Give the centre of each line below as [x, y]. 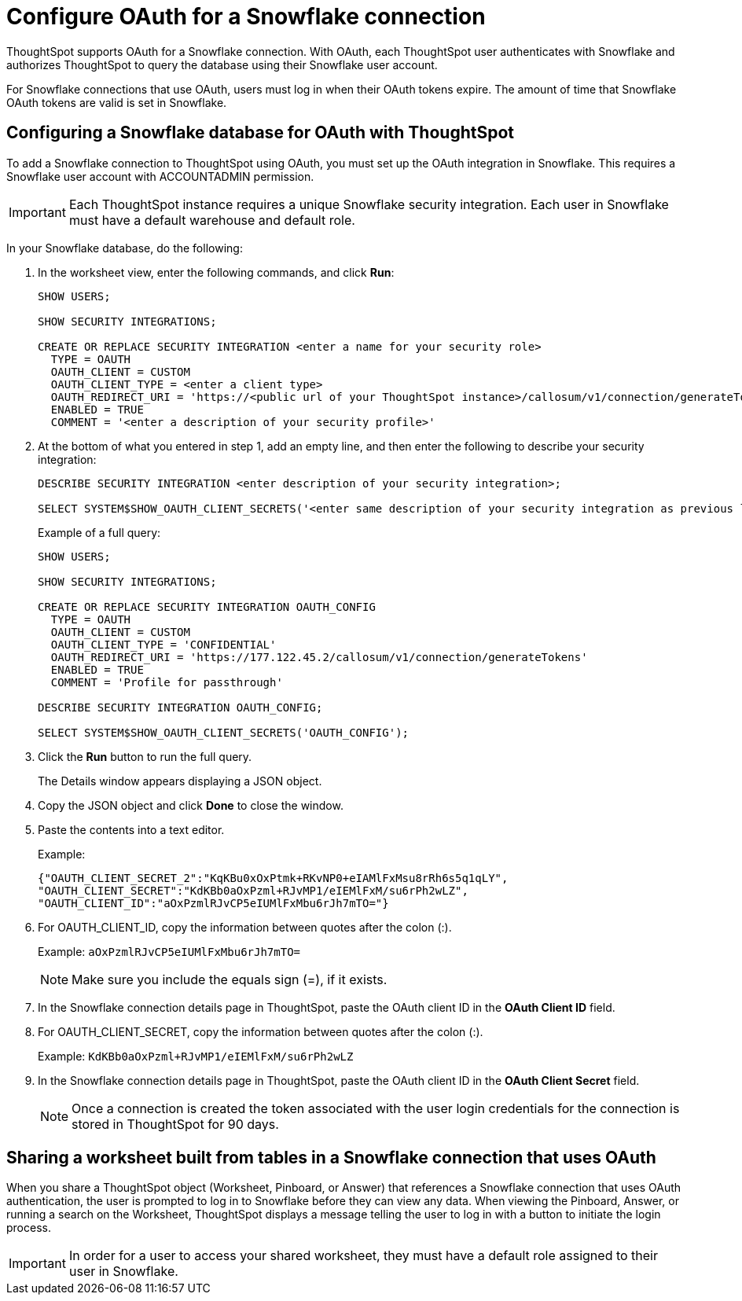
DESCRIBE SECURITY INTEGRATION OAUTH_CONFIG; [180, 707]
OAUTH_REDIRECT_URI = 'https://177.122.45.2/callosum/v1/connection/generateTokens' [319, 657]
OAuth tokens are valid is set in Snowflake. [117, 102]
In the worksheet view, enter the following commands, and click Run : [216, 272]
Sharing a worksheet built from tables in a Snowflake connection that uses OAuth [331, 1158]
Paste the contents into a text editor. [131, 829]
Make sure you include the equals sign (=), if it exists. [230, 979]
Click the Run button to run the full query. [145, 756]
